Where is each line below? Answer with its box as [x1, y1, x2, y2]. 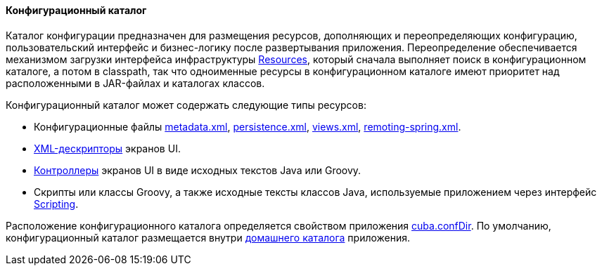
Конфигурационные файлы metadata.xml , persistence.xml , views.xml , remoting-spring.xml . [34, 120, 461, 133]
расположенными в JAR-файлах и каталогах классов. [6, 77, 265, 89]
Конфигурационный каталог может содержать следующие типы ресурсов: [6, 98, 366, 111]
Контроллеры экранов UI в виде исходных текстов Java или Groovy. [34, 164, 361, 176]
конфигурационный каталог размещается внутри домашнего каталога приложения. [6, 231, 411, 244]
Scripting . [34, 197, 79, 210]
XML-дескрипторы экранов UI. [34, 142, 181, 154]
